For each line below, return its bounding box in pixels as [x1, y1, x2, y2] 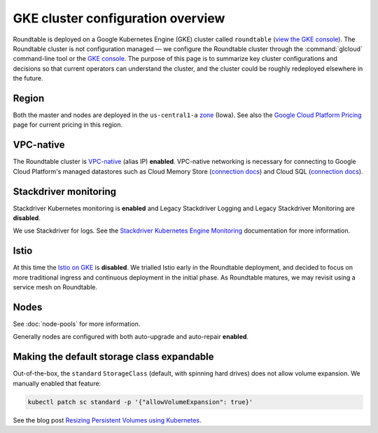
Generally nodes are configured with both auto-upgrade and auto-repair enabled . [13, 333, 248, 341]
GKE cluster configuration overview [13, 11, 225, 26]
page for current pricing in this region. [13, 121, 122, 129]
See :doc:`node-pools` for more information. [13, 319, 141, 328]
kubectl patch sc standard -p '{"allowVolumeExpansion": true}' [27, 398, 253, 406]
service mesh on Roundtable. [13, 283, 98, 291]
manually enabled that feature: [13, 379, 101, 387]
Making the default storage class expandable [13, 351, 214, 363]
